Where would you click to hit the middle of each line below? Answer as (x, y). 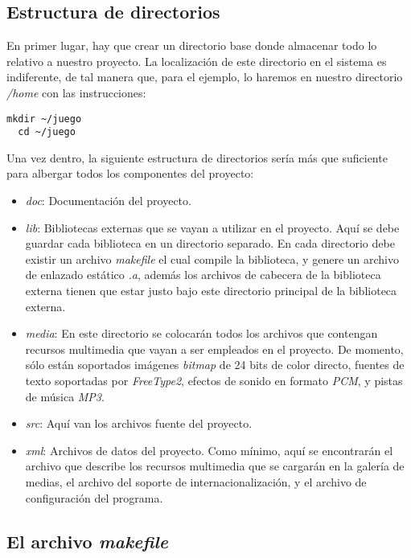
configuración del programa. (94, 497)
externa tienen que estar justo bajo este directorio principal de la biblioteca (211, 291)
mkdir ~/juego (44, 119)
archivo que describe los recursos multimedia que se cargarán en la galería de (215, 466)
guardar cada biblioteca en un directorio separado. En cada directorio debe (210, 243)
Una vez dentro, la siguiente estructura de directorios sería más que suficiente (197, 157)
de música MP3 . (65, 396)
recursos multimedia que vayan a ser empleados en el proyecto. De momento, (214, 349)
